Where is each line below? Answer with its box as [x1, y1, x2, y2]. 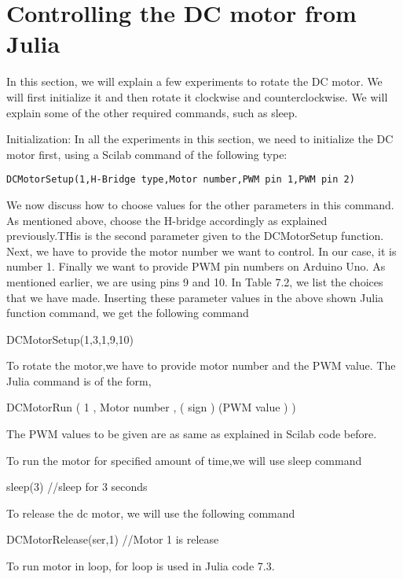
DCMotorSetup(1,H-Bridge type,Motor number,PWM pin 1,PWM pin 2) [6, 174, 355, 186]
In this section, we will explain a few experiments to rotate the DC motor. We [6, 73, 383, 90]
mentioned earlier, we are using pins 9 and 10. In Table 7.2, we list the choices [6, 273, 383, 289]
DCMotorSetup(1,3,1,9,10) [6, 330, 134, 347]
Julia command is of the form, [6, 372, 152, 389]
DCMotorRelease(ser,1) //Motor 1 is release [6, 531, 219, 548]
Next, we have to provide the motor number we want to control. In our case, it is [6, 242, 397, 259]
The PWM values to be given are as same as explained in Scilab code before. [6, 426, 377, 442]
